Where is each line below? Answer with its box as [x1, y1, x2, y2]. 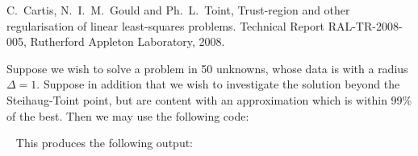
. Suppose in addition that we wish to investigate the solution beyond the [36, 76, 400, 92]
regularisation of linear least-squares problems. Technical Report [6, 17, 324, 34]
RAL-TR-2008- [328, 17, 403, 34]
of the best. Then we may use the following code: [6, 107, 249, 124]
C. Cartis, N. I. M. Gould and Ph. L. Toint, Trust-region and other [6, 2, 350, 18]
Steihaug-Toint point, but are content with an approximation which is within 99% [6, 91, 412, 108]
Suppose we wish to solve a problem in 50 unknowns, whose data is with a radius [6, 60, 408, 76]
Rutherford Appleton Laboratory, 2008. [30, 33, 225, 50]
